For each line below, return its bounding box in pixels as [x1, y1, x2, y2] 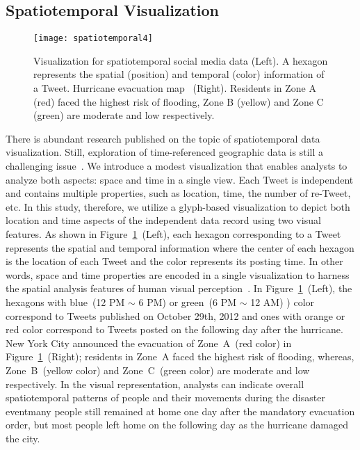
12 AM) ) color [250, 294, 315, 309]
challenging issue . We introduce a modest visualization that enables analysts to [6, 159, 347, 173]
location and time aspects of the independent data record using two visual [6, 213, 321, 227]
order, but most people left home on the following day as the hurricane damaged [6, 417, 349, 432]
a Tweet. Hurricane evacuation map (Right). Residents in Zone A [33, 81, 316, 95]
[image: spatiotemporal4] [33, 33, 153, 44]
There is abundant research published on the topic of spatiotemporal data [6, 131, 320, 145]
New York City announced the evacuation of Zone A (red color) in [6, 335, 292, 350]
